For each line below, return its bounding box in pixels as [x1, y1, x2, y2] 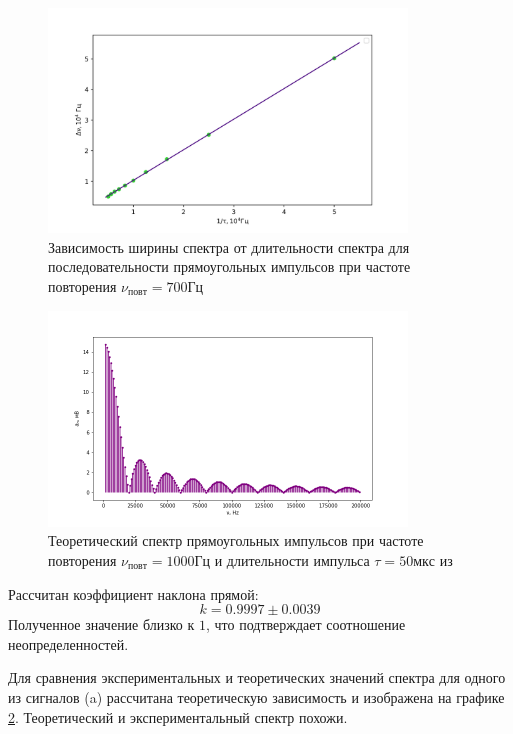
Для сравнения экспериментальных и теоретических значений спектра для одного [8, 667, 506, 688]
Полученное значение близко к [8, 614, 195, 635]
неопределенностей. [8, 633, 129, 654]
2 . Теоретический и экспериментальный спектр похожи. [8, 706, 348, 727]
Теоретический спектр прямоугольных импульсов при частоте [48, 530, 424, 551]
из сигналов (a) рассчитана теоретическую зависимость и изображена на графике [8, 687, 505, 707]
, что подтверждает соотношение [206, 614, 406, 635]
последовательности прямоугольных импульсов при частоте [48, 256, 411, 277]
